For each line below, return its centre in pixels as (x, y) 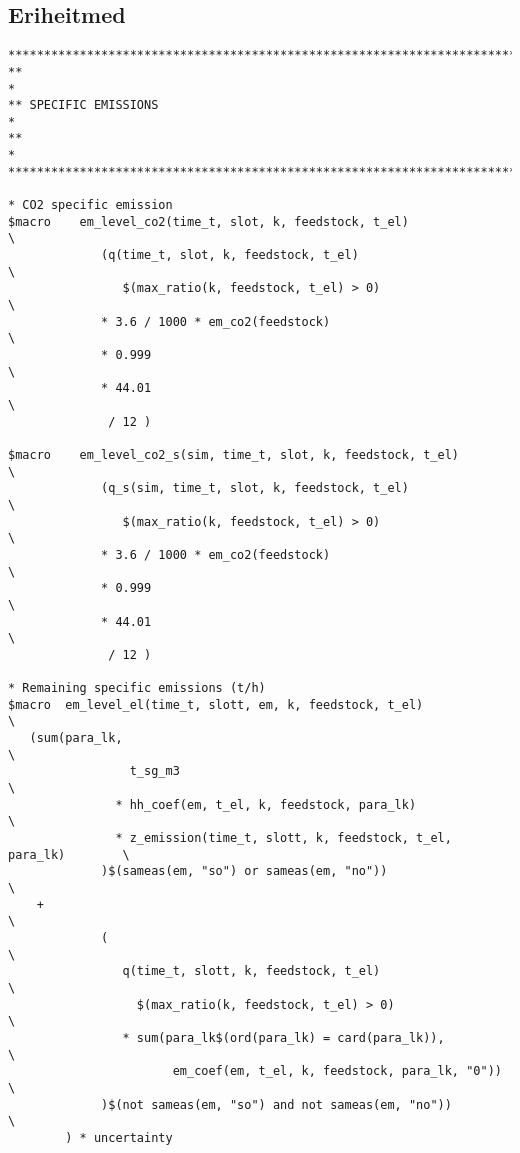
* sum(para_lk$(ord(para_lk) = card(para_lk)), (283, 1037)
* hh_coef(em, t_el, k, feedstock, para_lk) (266, 804)
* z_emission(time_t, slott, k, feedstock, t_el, (283, 838)
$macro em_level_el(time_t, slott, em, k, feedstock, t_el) (216, 704)
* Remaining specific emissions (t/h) (137, 688)
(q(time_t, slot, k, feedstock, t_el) (230, 255)
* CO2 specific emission (90, 205)
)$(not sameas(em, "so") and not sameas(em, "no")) (276, 1104)
